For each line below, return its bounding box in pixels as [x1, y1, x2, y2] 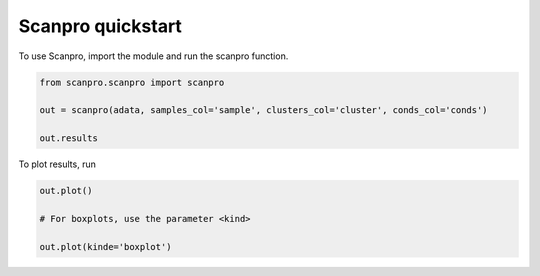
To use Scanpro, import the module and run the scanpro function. [18, 50, 289, 62]
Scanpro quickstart [18, 15, 182, 37]
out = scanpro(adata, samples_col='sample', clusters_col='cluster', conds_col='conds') [39, 105, 489, 116]
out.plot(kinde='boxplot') [39, 241, 172, 252]
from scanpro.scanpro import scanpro [39, 76, 225, 88]
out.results [39, 133, 99, 144]
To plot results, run [18, 158, 97, 170]
